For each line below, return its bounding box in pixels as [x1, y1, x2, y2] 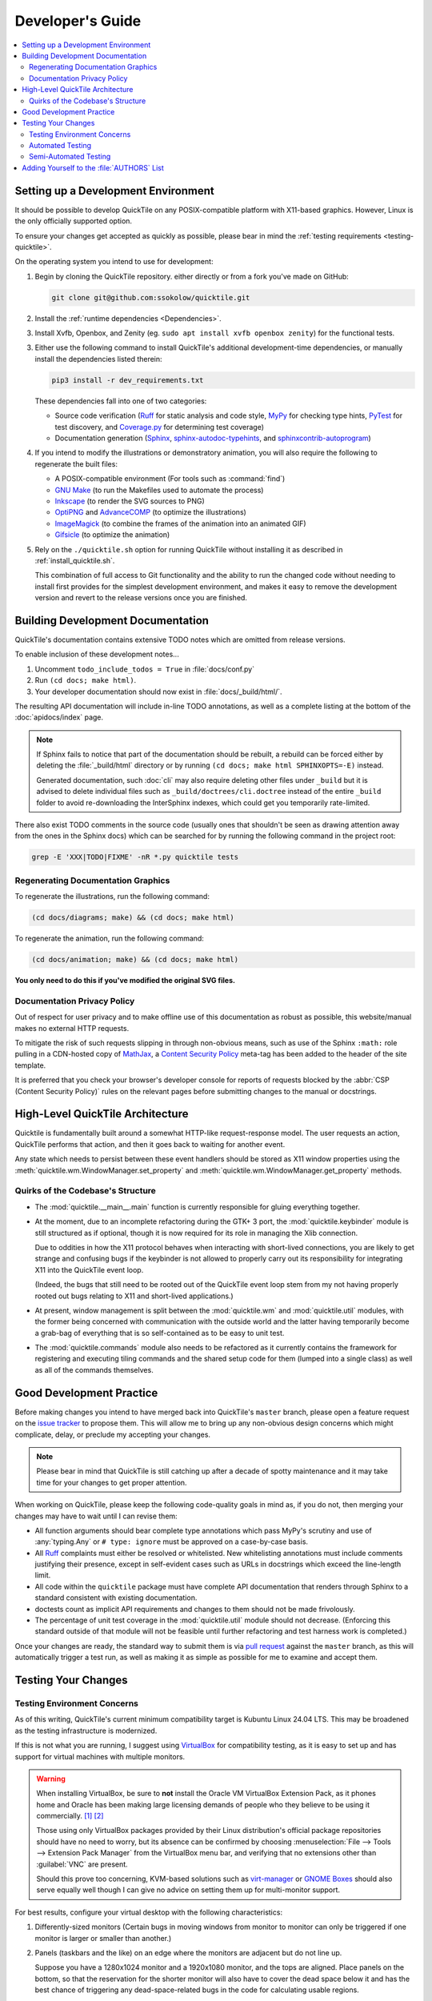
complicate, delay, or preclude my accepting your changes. [14, 1430, 211, 1439]
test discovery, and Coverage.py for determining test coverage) [54, 422, 264, 431]
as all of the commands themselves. [34, 1365, 154, 1374]
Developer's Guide [14, 12, 142, 30]
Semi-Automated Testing [29, 152, 111, 162]
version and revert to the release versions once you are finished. [34, 593, 248, 603]
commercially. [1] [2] [36, 1811, 104, 1821]
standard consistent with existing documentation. [34, 1593, 198, 1602]
